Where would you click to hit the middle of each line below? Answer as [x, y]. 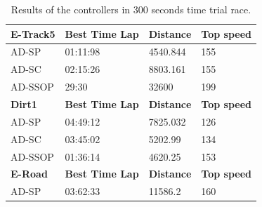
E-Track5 [33, 33]
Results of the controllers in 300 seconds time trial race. [131, 9]
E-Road [29, 174]
